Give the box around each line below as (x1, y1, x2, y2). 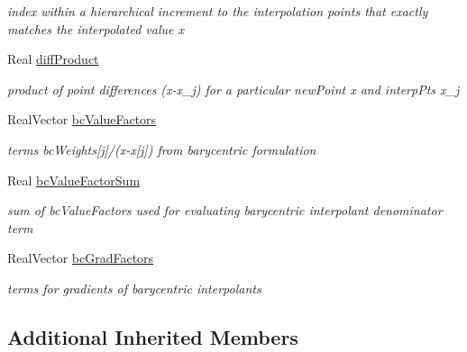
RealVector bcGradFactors (7, 248, 154, 267)
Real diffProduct (7, 50, 99, 68)
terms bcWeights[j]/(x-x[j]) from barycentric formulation (7, 140, 316, 158)
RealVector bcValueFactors (7, 110, 157, 129)
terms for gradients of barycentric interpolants (7, 278, 261, 297)
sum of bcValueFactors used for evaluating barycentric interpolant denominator (7, 201, 443, 220)
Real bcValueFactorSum (7, 170, 141, 189)
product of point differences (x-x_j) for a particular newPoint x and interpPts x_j (7, 79, 460, 98)
